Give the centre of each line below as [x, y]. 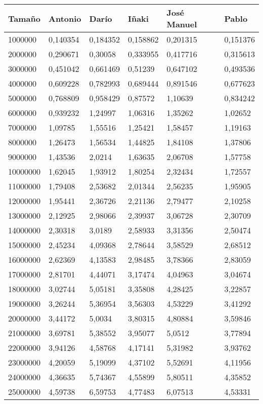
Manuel [182, 24]
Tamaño [24, 18]
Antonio [65, 18]
